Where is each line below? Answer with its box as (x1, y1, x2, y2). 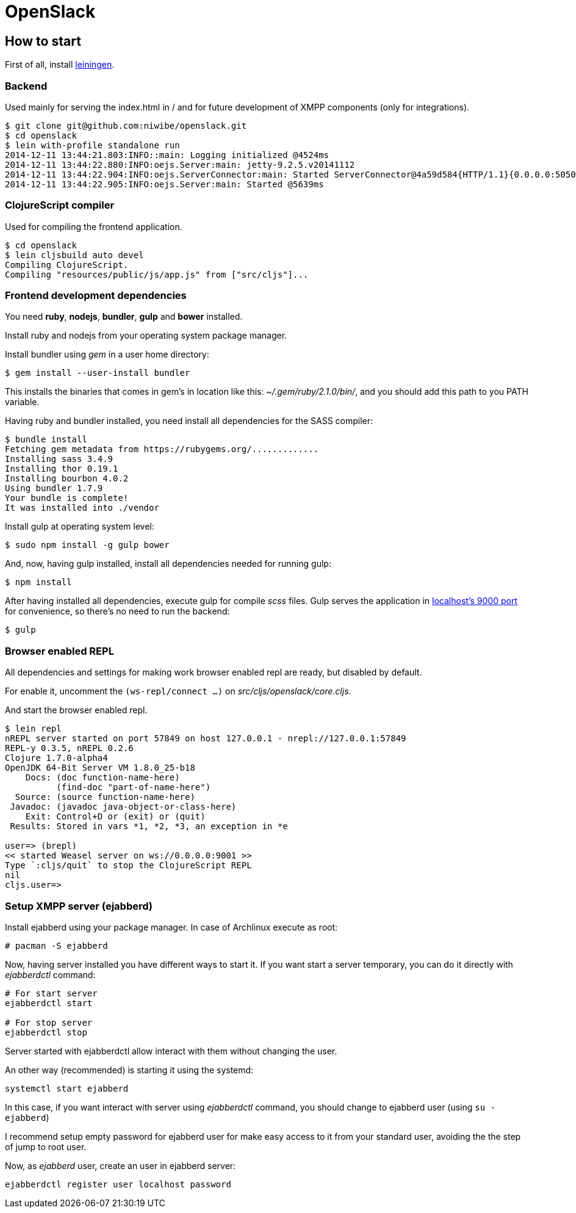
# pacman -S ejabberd (5, 940, 108, 951)
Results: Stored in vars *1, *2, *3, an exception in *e (10, 821, 288, 832)
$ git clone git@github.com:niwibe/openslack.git (5, 120, 247, 131)
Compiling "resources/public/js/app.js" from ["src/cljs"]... (5, 269, 309, 279)
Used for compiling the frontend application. (5, 221, 182, 232)
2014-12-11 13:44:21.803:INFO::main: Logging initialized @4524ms (5, 149, 329, 160)
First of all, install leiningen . (5, 59, 115, 70)
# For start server (5, 988, 98, 998)
